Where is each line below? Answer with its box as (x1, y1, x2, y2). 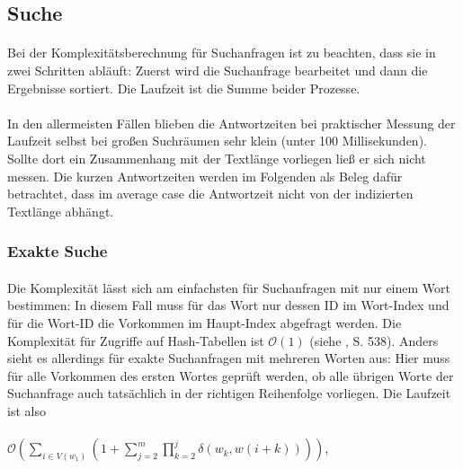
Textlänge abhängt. (7, 201, 114, 220)
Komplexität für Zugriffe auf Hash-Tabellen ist (7, 331, 264, 350)
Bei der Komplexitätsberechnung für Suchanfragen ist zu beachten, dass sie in (7, 43, 436, 62)
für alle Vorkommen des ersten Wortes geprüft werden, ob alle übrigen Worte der (7, 366, 454, 385)
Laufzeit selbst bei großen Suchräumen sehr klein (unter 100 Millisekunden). (7, 131, 427, 150)
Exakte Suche (7, 240, 108, 262)
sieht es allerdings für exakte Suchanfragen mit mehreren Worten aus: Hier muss (7, 349, 450, 367)
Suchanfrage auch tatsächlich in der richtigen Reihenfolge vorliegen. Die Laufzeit (7, 384, 451, 403)
